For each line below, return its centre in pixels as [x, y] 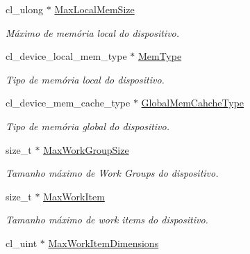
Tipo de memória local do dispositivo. [85, 79]
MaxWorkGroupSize [86, 149]
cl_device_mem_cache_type [68, 103]
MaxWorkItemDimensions [103, 243]
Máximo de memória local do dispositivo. [93, 32]
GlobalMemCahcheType [193, 103]
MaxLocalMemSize [94, 9]
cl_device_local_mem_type [66, 56]
